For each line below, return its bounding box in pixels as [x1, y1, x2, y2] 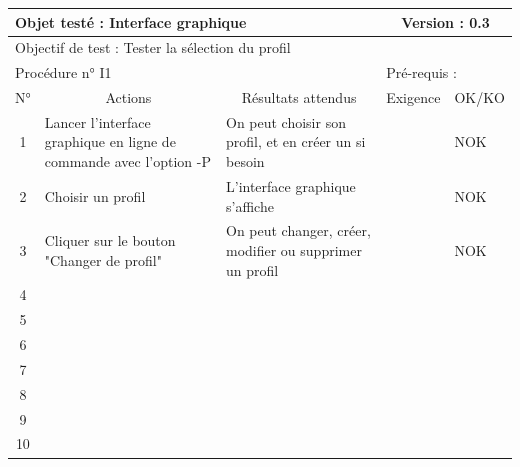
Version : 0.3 [401, 11, 490, 32]
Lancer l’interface [44, 111, 151, 132]
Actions [105, 87, 152, 108]
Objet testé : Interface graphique [15, 11, 247, 32]
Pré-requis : [386, 62, 457, 83]
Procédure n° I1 [15, 62, 112, 83]
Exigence [386, 87, 441, 108]
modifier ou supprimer [225, 239, 362, 260]
